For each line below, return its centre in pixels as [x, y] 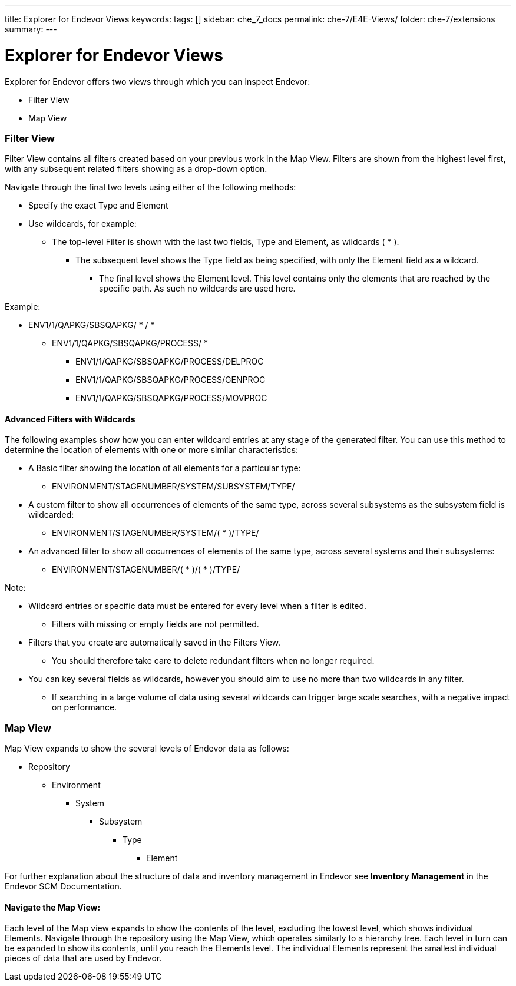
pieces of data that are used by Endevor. [83, 958]
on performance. [85, 707]
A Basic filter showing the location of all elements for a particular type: [165, 468]
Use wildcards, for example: [82, 224]
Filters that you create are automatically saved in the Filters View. [155, 643]
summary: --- [31, 29]
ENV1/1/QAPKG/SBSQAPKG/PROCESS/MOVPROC [171, 398]
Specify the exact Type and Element [98, 206]
